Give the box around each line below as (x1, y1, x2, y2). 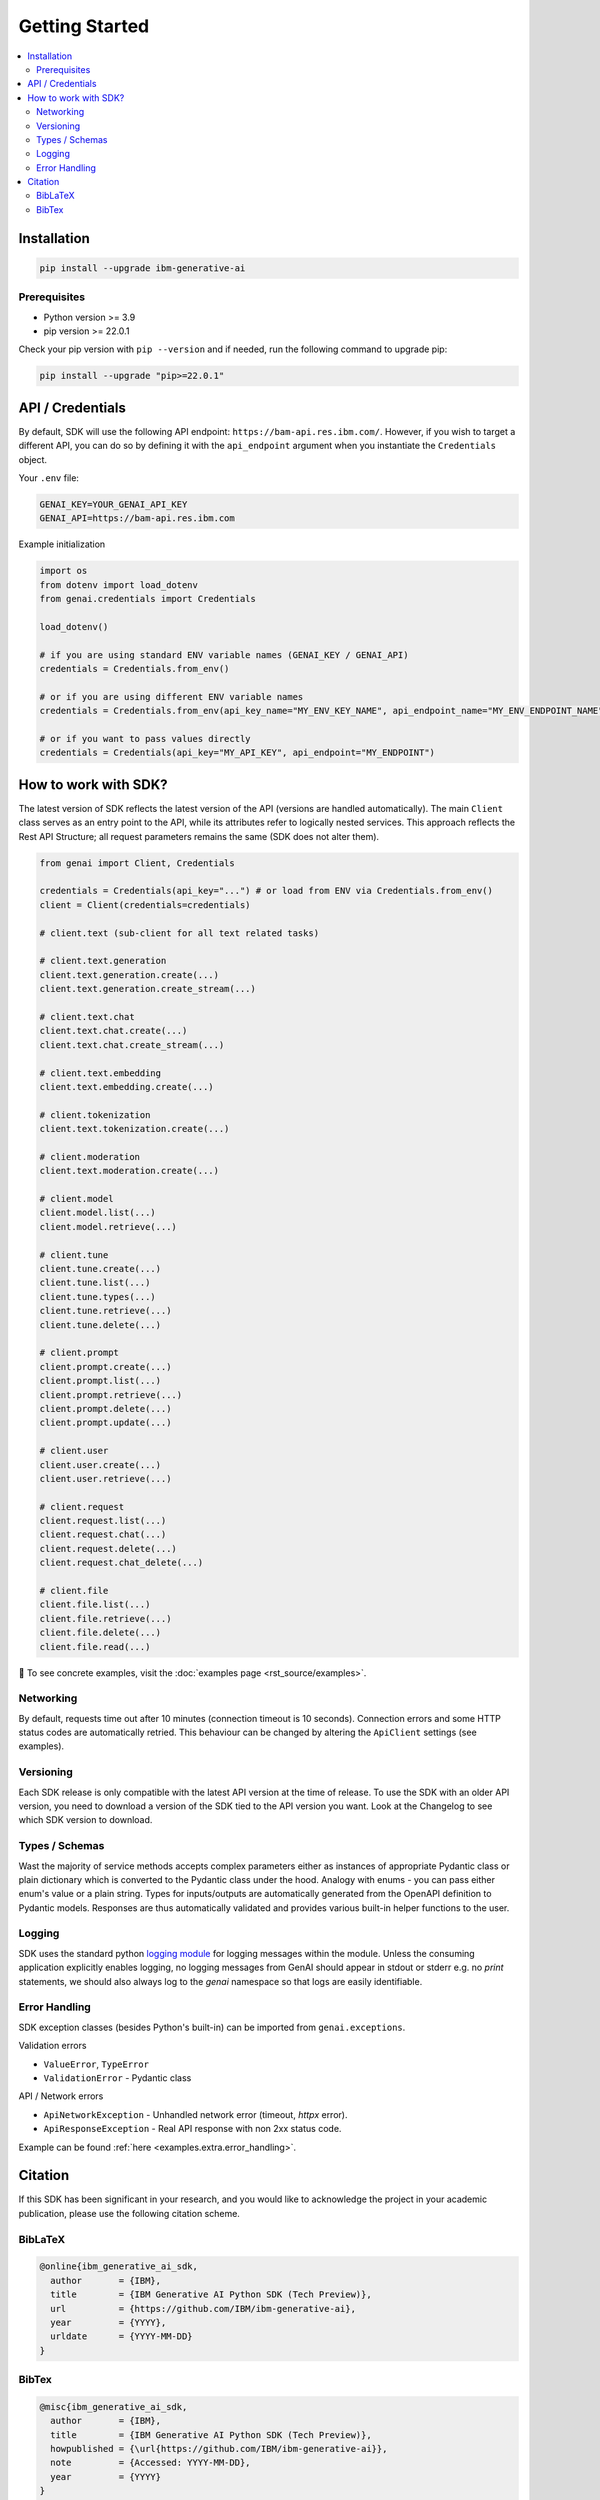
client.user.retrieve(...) (39, 1473, 172, 1484)
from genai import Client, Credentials (39, 857, 235, 869)
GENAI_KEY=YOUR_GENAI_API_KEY (39, 499, 188, 510)
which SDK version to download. (18, 1814, 153, 1826)
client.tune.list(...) (39, 1277, 151, 1289)
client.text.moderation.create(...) (39, 1165, 220, 1177)
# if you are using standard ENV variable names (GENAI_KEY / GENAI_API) (39, 649, 409, 660)
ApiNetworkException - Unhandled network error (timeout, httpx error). (43, 2108, 348, 2120)
